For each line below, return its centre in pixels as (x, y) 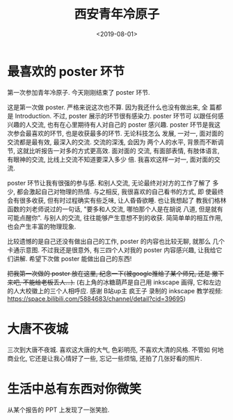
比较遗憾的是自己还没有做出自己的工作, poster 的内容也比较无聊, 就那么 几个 (116, 241)
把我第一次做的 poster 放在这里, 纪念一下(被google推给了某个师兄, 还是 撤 (113, 273)
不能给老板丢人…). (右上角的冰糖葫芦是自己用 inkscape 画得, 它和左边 (122, 282)
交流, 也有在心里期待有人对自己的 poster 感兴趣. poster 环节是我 (123, 124)
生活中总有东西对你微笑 (74, 389)
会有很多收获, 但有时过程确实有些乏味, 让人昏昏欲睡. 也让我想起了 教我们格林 (117, 200)
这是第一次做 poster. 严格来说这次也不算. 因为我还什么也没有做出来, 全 (108, 107)
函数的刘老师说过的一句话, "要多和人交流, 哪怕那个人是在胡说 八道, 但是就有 (115, 209)
